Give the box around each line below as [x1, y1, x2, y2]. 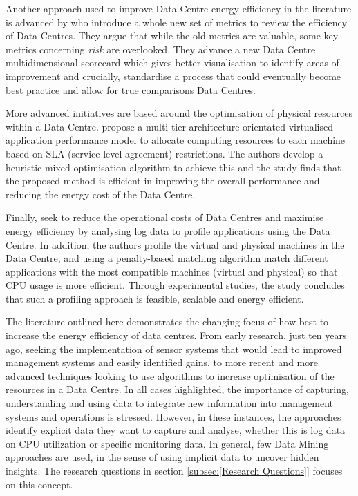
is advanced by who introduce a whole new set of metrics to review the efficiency [6, 15, 348, 29]
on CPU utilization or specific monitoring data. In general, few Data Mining [6, 436, 329, 450]
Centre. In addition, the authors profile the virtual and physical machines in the [6, 237, 345, 251]
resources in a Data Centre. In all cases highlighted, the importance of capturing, [6, 382, 349, 397]
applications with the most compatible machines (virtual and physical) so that [6, 264, 338, 278]
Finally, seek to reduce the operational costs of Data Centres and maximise [6, 210, 324, 225]
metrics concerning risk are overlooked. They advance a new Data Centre [6, 41, 316, 56]
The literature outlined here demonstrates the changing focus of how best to [6, 314, 329, 329]
